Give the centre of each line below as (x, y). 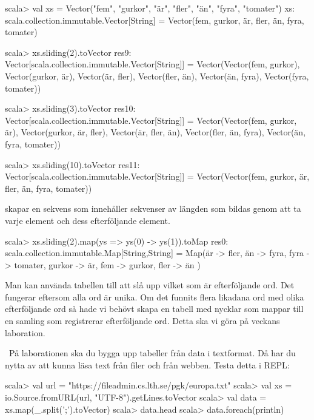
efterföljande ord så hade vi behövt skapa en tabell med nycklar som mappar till (154, 309)
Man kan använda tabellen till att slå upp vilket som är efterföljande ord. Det (150, 285)
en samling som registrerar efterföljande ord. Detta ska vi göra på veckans (142, 321)
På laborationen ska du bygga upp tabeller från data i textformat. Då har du (152, 353)
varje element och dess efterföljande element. (88, 220)
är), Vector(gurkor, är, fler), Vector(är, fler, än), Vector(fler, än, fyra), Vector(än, (155, 132)
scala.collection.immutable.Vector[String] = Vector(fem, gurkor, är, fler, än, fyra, (155, 20)
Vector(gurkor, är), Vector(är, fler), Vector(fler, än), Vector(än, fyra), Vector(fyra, (157, 76)
